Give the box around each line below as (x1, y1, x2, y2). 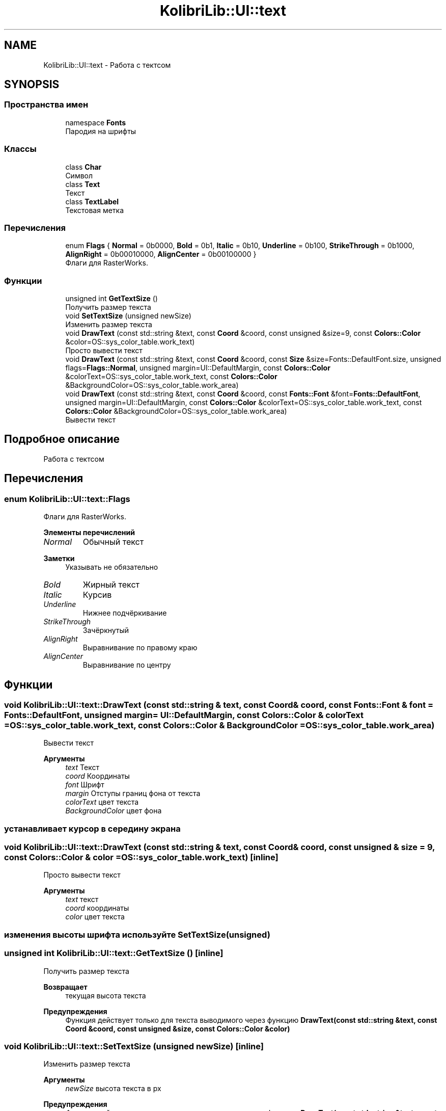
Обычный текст (82, 537, 144, 547)
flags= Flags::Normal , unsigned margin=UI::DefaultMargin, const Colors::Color (65, 363, 330, 373)
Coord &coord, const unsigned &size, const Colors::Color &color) (65, 1024, 290, 1033)
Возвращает (43, 982, 88, 991)
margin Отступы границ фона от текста (65, 789, 201, 798)
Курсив (82, 590, 112, 600)
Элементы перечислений (43, 528, 135, 537)
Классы (4, 144, 37, 154)
